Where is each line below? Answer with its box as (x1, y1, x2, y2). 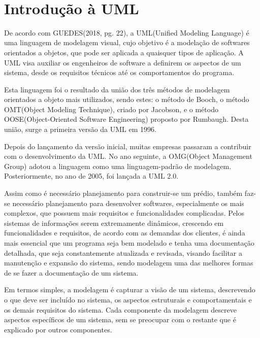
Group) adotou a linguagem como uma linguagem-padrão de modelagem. (4, 160, 232, 171)
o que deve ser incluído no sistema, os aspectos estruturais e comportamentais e (4, 294, 252, 305)
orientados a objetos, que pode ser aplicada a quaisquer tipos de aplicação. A (4, 47, 244, 57)
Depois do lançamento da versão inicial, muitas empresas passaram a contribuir (4, 141, 251, 151)
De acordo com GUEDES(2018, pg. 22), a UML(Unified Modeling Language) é (4, 27, 249, 38)
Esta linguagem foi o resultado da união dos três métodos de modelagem (4, 84, 230, 94)
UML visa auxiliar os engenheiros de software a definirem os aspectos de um (4, 57, 241, 67)
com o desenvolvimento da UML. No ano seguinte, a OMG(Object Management (4, 151, 252, 161)
